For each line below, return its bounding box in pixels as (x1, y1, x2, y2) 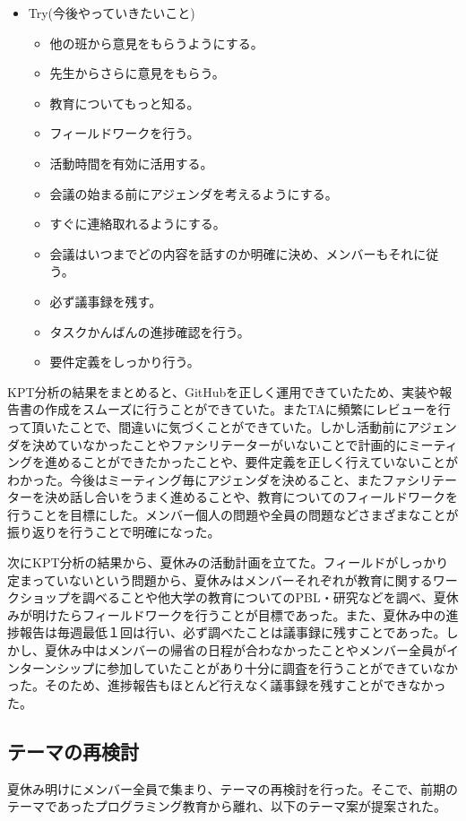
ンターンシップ (7, 658, 95, 677)
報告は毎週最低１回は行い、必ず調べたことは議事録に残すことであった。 (19, 623, 446, 642)
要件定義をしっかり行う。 (49, 352, 200, 371)
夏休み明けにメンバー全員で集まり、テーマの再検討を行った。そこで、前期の (7, 779, 458, 798)
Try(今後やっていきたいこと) (28, 4, 195, 22)
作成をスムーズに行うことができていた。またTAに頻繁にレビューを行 (44, 400, 451, 419)
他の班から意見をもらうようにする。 (49, 33, 263, 52)
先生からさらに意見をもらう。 (49, 64, 225, 82)
